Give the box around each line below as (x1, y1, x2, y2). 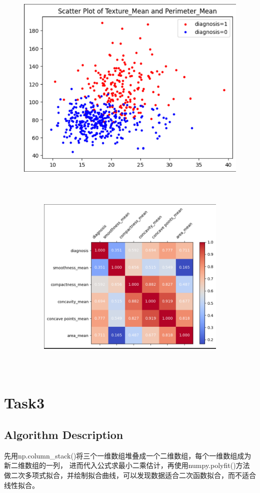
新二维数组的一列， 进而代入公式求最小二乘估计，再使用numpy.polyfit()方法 (4, 460, 250, 470)
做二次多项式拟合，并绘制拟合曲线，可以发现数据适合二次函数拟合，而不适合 (4, 470, 256, 480)
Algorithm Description (4, 427, 123, 442)
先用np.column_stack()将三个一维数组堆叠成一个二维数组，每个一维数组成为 (4, 450, 251, 460)
